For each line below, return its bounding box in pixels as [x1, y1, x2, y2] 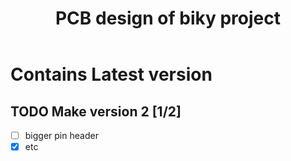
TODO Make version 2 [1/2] [10, 103, 182, 120]
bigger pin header [24, 130, 99, 141]
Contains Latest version [10, 63, 213, 86]
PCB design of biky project [54, 7, 282, 30]
